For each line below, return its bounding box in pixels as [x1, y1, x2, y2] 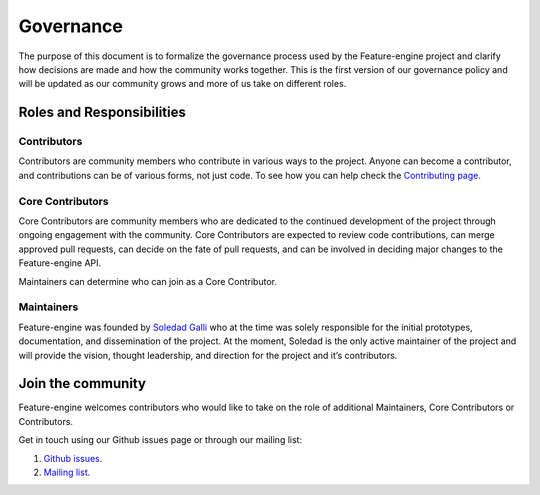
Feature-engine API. [18, 257, 102, 269]
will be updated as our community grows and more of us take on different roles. [18, 78, 347, 90]
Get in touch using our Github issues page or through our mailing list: [18, 434, 303, 446]
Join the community [18, 375, 147, 392]
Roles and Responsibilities [18, 104, 187, 121]
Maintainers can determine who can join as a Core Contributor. [18, 275, 277, 287]
